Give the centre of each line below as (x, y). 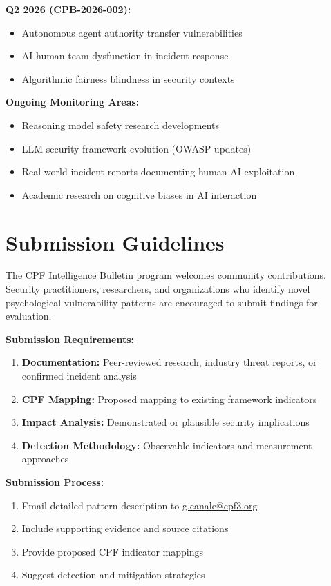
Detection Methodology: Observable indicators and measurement (167, 445)
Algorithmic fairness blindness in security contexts (128, 78)
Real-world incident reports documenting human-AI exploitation (158, 172)
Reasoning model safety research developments (121, 125)
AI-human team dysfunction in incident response (125, 56)
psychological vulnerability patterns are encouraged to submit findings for (162, 302)
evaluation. (29, 316)
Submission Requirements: (70, 339)
